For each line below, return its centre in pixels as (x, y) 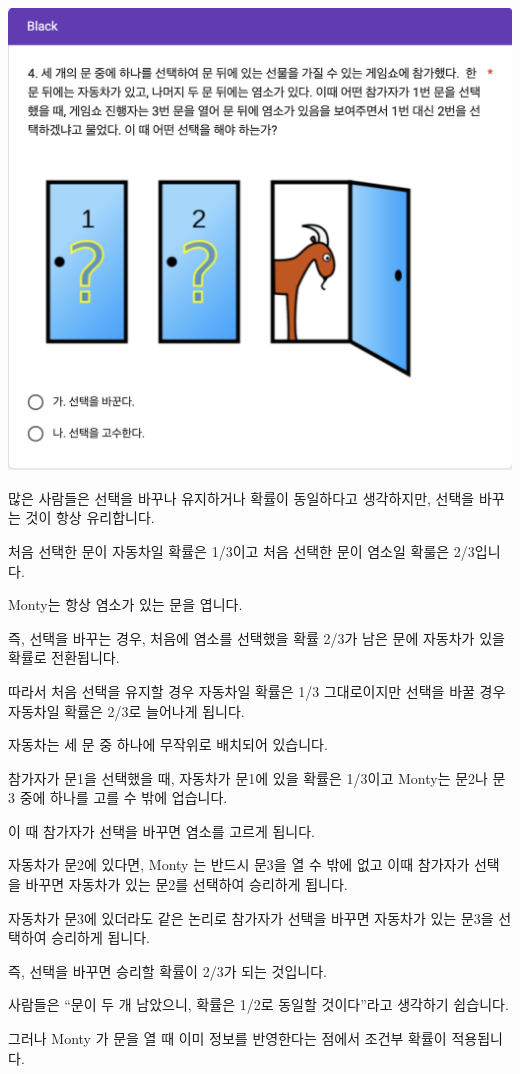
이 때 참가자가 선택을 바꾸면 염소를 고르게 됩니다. (162, 830)
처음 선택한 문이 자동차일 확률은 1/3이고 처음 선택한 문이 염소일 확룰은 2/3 (241, 550)
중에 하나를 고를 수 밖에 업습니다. (123, 797)
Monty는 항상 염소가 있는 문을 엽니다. (125, 604)
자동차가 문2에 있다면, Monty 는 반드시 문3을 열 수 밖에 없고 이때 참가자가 (239, 864)
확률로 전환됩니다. (64, 657)
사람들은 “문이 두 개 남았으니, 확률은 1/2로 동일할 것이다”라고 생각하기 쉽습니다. (258, 1004)
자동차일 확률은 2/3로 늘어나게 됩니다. (126, 710)
